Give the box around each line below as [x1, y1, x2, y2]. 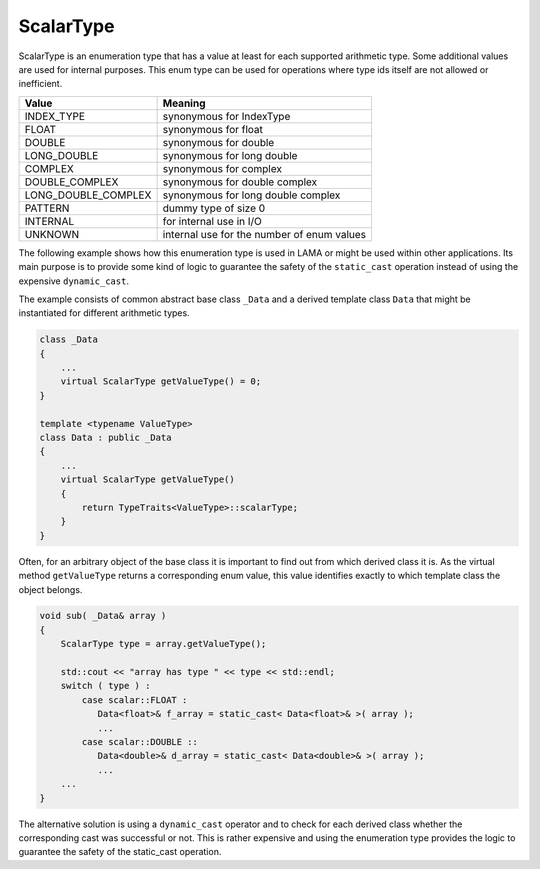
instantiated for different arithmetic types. [18, 307, 190, 319]
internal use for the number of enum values [162, 227, 367, 241]
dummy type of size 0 [162, 201, 266, 215]
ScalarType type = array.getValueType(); [60, 638, 267, 650]
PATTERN [24, 201, 70, 215]
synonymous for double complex [162, 175, 318, 189]
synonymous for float [162, 122, 264, 136]
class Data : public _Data [39, 432, 172, 443]
